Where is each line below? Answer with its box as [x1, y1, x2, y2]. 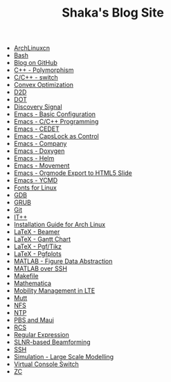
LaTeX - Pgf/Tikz [13, 242, 62, 251]
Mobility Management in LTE [13, 286, 96, 295]
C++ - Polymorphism [13, 66, 74, 74]
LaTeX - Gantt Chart [13, 235, 71, 244]
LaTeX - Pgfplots [13, 250, 62, 258]
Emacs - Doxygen [13, 147, 65, 155]
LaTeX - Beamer [13, 228, 60, 236]
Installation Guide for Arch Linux [13, 220, 106, 229]
